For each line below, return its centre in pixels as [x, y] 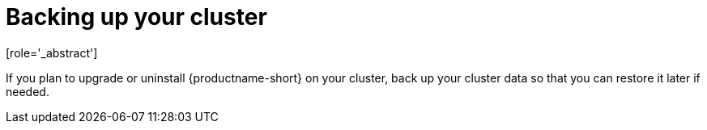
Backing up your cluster [136, 17]
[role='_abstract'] [52, 52]
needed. [28, 91]
